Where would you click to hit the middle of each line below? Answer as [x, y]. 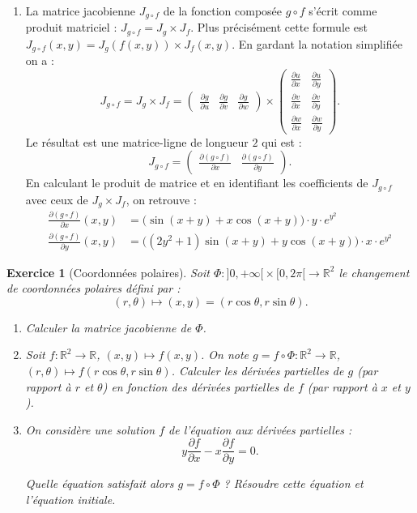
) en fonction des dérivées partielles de [198, 386]
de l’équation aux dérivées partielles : [260, 429]
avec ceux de [57, 199]
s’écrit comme [343, 11]
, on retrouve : [161, 199]
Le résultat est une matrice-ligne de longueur [137, 141]
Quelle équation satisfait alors [100, 483]
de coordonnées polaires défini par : [94, 288]
